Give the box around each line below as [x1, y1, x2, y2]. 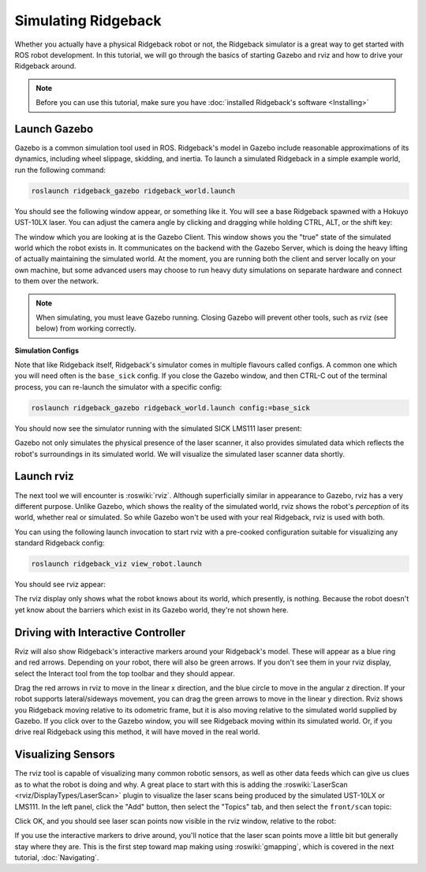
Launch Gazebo [14, 122, 94, 136]
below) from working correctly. [35, 324, 136, 333]
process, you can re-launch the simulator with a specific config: [14, 382, 222, 391]
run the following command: [14, 165, 106, 174]
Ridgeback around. [14, 62, 77, 71]
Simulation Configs [14, 346, 79, 355]
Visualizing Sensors [14, 748, 116, 762]
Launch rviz [14, 470, 74, 483]
